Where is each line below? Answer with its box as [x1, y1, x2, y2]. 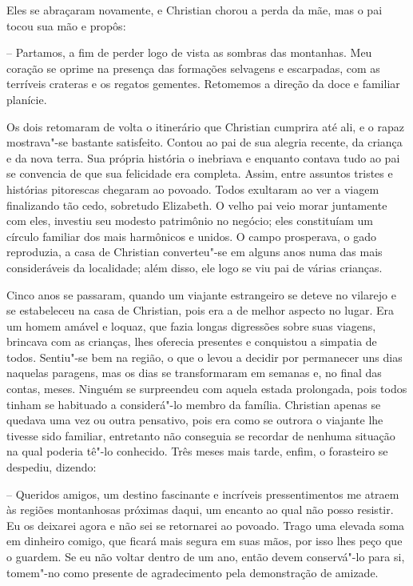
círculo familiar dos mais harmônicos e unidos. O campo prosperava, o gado [6, 227, 376, 244]
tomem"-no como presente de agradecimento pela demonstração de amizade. [6, 564, 379, 580]
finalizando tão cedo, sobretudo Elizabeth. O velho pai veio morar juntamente [6, 196, 387, 213]
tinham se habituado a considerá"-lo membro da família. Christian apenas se [6, 395, 381, 412]
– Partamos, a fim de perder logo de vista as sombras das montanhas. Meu [6, 44, 372, 61]
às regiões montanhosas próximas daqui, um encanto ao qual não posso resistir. [6, 501, 394, 518]
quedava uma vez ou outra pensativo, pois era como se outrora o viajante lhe [6, 411, 383, 428]
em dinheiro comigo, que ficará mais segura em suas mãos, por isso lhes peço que [6, 532, 403, 549]
